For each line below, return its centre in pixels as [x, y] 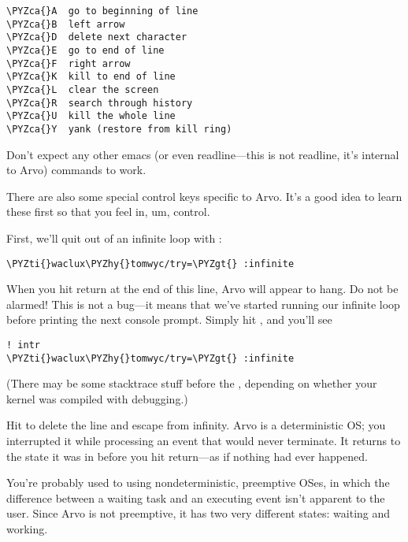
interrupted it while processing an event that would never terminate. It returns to [204, 441]
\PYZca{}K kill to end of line [91, 77]
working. [27, 529]
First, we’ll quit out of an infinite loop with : [114, 238]
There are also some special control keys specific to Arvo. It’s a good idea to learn [204, 196]
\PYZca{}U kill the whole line [91, 116]
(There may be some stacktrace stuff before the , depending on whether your [192, 383]
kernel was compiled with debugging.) [97, 398]
